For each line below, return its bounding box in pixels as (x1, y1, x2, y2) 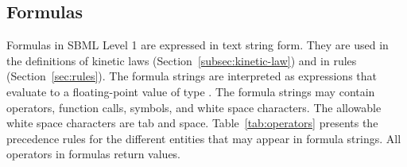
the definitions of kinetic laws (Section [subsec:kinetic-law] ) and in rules (6, 52, 357, 68)
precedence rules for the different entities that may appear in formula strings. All (6, 130, 401, 146)
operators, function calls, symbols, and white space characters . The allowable (6, 99, 382, 115)
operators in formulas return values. (6, 146, 181, 162)
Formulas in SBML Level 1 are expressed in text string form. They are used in (6, 37, 389, 53)
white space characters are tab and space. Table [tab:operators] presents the (6, 115, 378, 131)
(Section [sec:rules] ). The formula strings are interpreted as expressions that (6, 68, 378, 84)
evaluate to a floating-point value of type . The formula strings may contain (6, 83, 375, 99)
